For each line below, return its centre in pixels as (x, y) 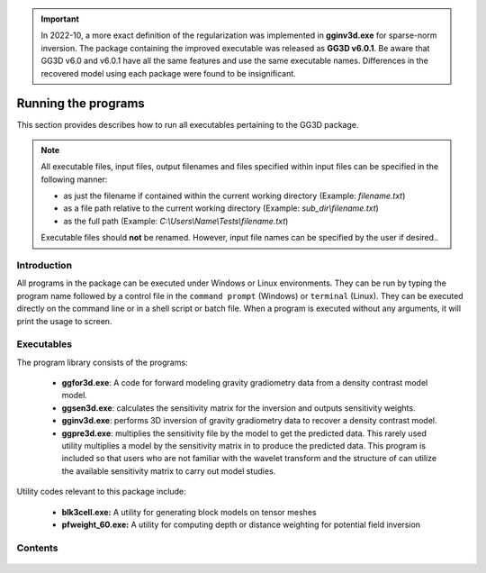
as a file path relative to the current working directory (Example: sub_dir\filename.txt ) (221, 208)
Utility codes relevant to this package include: (101, 492)
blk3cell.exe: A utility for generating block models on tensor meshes (189, 512)
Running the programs (81, 104)
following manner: (74, 179)
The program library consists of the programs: (102, 362)
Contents (37, 548)
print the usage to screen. (64, 321)
